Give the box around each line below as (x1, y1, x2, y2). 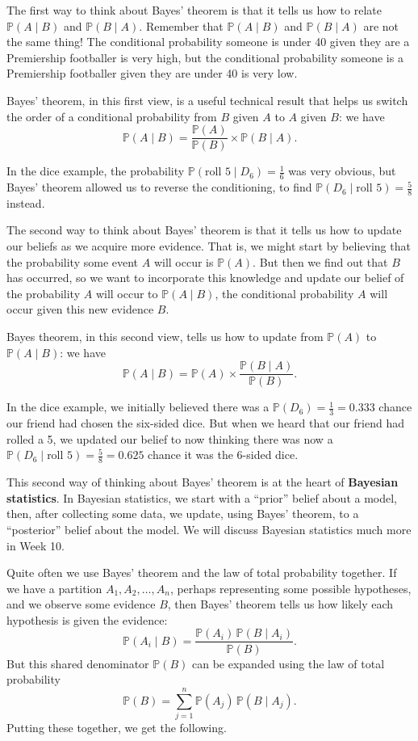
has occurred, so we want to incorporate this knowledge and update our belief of (6, 269, 404, 286)
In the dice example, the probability (6, 162, 185, 179)
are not (363, 17, 399, 34)
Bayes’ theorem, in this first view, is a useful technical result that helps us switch (6, 91, 408, 108)
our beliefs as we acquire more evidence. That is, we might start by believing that (6, 238, 411, 255)
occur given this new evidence (6, 301, 154, 318)
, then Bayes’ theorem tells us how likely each (167, 596, 394, 613)
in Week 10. (6, 537, 65, 554)
